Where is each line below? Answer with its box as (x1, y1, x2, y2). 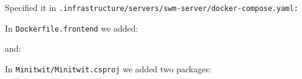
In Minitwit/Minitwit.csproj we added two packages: (5, 62, 211, 75)
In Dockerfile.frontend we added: (5, 21, 139, 34)
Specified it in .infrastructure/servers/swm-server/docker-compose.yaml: (5, 1, 298, 13)
